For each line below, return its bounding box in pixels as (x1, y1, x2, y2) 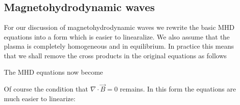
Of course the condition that (4, 84, 88, 94)
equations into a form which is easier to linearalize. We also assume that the (4, 31, 230, 41)
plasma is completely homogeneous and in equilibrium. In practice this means (4, 41, 234, 51)
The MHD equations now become (4, 66, 103, 77)
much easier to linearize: (4, 93, 75, 103)
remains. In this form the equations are (120, 84, 236, 94)
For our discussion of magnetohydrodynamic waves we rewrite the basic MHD (4, 22, 235, 32)
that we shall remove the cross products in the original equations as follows (4, 50, 227, 60)
